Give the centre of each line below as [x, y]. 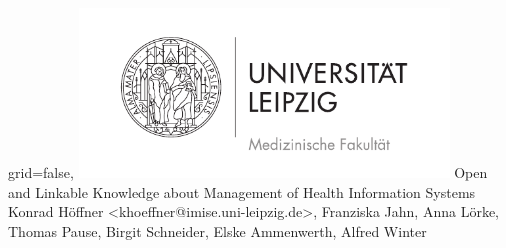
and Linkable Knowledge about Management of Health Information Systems [242, 191]
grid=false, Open [248, 172]
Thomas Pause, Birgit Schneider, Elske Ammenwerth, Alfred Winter [217, 230]
